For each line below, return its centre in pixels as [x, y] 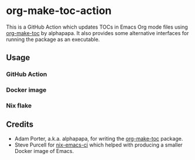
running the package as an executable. [53, 39]
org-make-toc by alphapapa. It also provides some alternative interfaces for [97, 33]
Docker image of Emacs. [44, 151]
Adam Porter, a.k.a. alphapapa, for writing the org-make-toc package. [99, 138]
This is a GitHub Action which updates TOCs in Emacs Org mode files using [97, 27]
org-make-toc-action [59, 11]
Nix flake [19, 106]
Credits [20, 125]
